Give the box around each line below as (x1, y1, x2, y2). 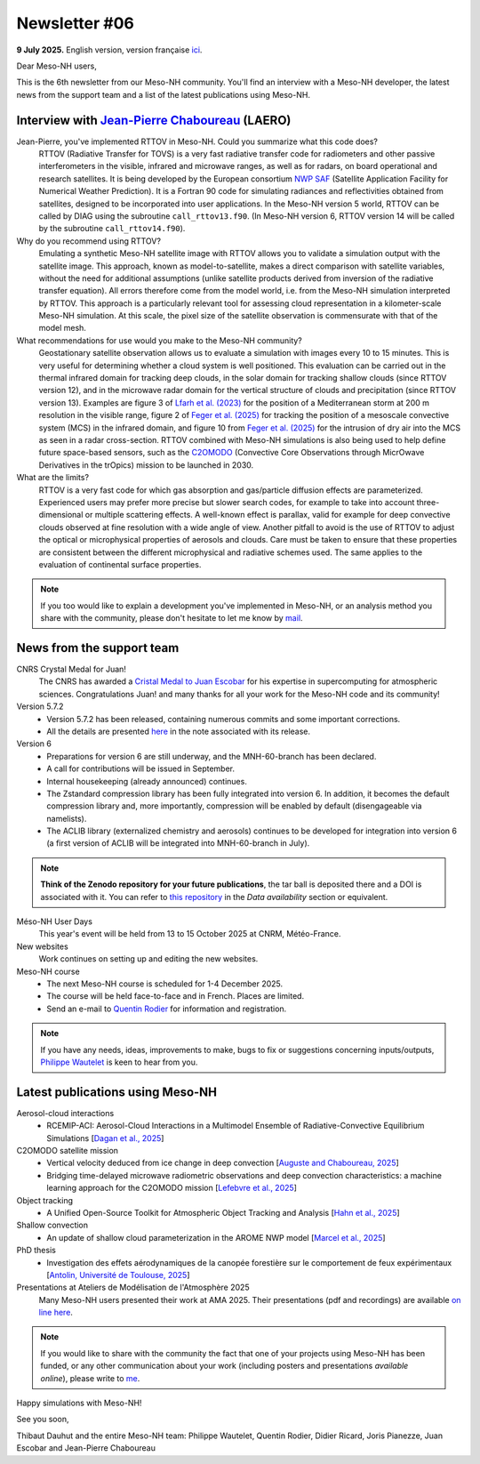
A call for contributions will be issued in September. (46, 763, 236, 774)
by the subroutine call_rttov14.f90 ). (38, 223, 186, 234)
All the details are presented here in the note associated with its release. (46, 726, 311, 736)
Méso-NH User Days (16, 916, 93, 927)
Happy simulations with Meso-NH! (16, 1397, 142, 1409)
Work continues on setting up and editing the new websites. (38, 953, 259, 964)
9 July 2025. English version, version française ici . (16, 44, 203, 55)
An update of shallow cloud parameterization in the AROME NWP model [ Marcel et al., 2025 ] (46, 1232, 386, 1243)
